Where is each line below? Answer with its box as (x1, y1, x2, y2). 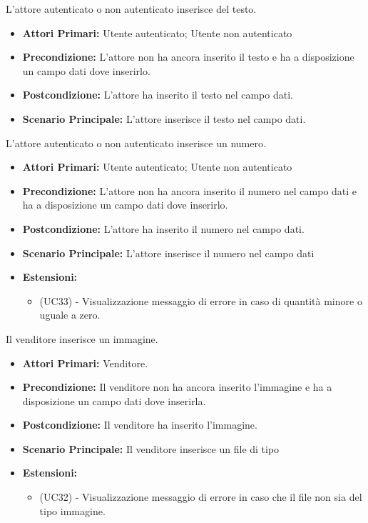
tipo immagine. (39, 503, 106, 518)
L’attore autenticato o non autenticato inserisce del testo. (6, 1, 257, 16)
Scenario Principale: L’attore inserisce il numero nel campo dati (22, 245, 315, 260)
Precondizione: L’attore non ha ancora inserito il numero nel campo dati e (22, 183, 357, 198)
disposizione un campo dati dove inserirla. (22, 393, 206, 408)
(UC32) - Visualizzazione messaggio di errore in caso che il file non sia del (39, 489, 362, 504)
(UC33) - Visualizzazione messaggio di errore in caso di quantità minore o (39, 293, 362, 308)
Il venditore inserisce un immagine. (6, 331, 158, 346)
